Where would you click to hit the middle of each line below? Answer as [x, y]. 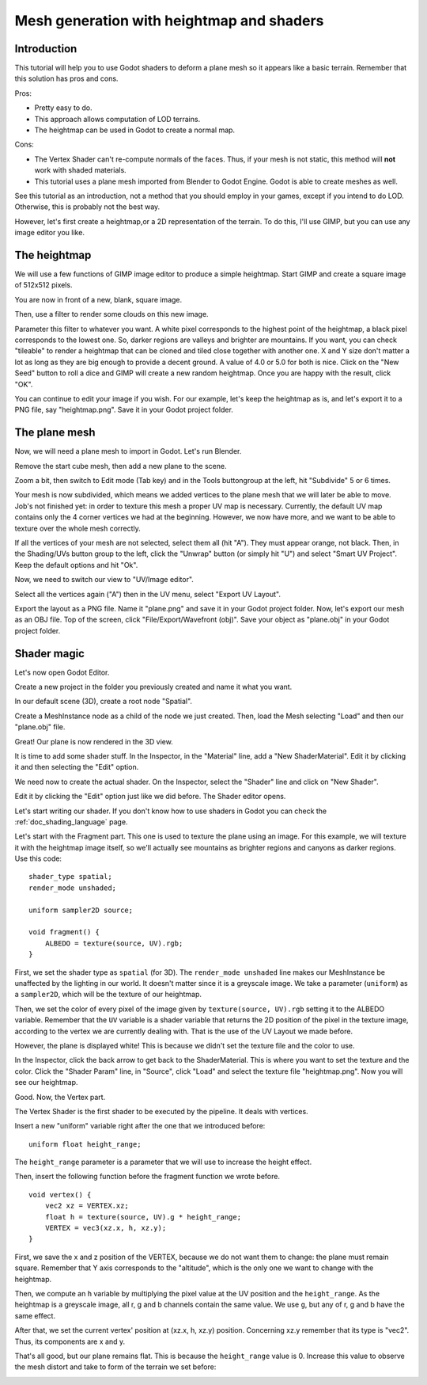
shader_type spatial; [70, 877]
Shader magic [49, 653]
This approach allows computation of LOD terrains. [117, 119]
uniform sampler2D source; [81, 910]
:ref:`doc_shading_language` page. [71, 822]
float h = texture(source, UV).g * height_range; [143, 1217]
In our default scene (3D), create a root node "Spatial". [104, 702]
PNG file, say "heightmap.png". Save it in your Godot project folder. [124, 410]
